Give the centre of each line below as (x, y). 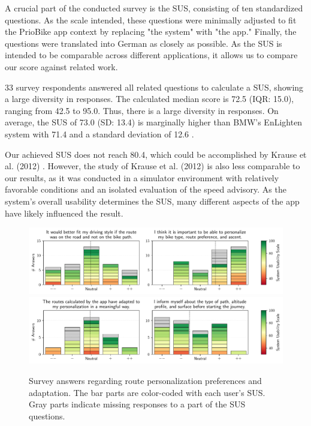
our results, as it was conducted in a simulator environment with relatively (142, 177)
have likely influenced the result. (64, 213)
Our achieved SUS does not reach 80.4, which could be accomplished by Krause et (156, 154)
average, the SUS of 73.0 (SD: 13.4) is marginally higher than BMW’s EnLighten (154, 122)
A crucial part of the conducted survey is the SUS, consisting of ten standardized (154, 8)
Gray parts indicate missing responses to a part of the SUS (137, 404)
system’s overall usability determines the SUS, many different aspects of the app (152, 201)
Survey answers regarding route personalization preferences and (145, 381)
